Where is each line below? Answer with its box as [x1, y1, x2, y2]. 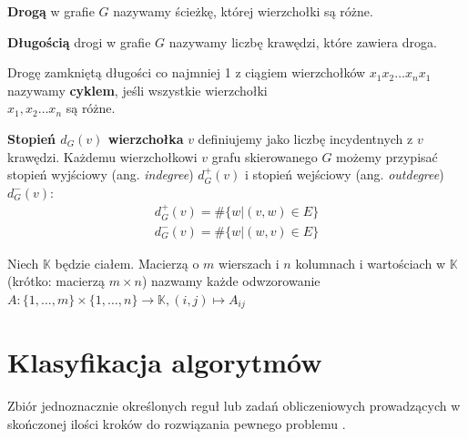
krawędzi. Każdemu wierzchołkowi [7, 147, 198, 166]
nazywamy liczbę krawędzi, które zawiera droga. [168, 32, 437, 51]
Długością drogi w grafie [7, 32, 151, 51]
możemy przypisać [336, 147, 438, 166]
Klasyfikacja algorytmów [7, 343, 322, 381]
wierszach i [219, 253, 280, 272]
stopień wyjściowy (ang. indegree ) [7, 165, 194, 184]
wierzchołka [107, 128, 184, 148]
